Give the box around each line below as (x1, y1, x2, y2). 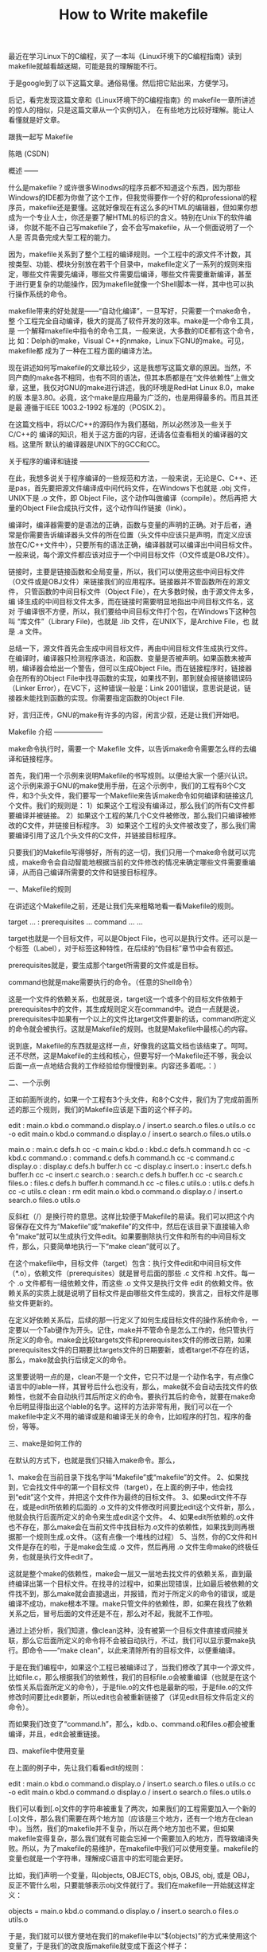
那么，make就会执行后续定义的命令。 (8, 1355, 131, 1364)
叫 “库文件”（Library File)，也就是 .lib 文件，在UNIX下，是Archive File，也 (8, 617, 250, 627)
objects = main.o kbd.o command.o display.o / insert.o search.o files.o (8, 1907, 239, 1916)
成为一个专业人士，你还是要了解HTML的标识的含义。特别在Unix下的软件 (8, 213, 245, 222)
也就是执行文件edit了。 (21, 1552, 98, 1562)
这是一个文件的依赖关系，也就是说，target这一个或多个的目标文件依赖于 (8, 994, 244, 1004)
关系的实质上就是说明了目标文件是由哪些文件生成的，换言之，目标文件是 (14, 1288, 252, 1298)
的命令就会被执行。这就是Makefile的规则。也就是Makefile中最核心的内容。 (8, 1025, 253, 1034)
